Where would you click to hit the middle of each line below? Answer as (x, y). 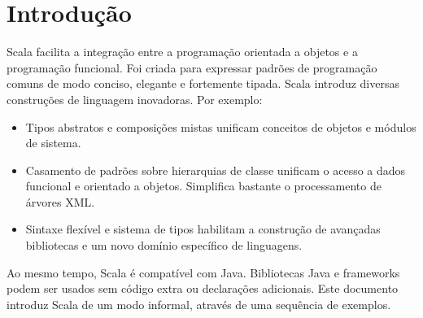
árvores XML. (60, 201)
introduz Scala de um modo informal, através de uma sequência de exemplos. (199, 304)
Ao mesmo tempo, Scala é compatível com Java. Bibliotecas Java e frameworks (203, 272)
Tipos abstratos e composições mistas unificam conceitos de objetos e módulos (221, 126)
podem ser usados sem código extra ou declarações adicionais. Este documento (203, 288)
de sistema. (53, 143)
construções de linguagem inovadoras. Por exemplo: (135, 99)
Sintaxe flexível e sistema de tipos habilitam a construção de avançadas (203, 229)
